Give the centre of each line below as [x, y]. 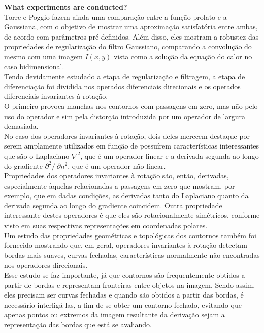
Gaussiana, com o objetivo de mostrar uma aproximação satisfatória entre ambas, [131, 27]
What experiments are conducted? [66, 7]
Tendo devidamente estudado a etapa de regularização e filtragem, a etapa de [125, 76]
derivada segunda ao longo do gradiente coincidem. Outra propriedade [113, 205]
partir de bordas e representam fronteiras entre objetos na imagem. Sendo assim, [130, 285]
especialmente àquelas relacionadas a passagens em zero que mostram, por [120, 185]
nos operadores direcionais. [46, 265]
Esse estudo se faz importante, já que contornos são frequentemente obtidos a [125, 275]
